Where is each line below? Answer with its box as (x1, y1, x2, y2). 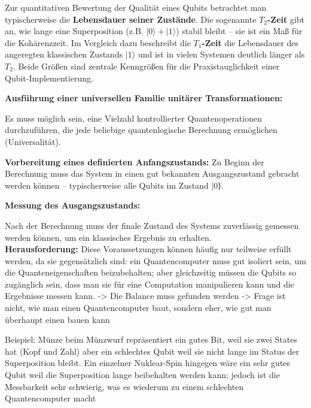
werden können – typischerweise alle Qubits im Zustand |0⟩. (5, 179, 224, 191)
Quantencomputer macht (5, 392, 96, 404)
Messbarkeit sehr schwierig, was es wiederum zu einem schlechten (5, 380, 244, 392)
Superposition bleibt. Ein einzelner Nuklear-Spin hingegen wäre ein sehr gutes (5, 356, 291, 369)
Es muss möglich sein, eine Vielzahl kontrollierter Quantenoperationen (5, 111, 262, 124)
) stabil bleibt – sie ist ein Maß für (176, 25, 303, 37)
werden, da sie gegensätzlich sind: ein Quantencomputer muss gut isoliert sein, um (5, 254, 306, 267)
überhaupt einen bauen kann (5, 313, 110, 325)
